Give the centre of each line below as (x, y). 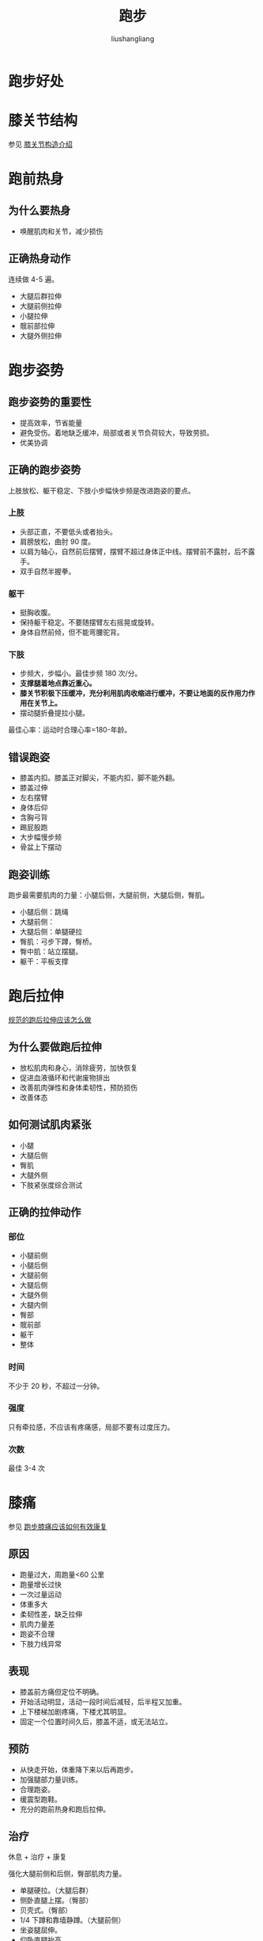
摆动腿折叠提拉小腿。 (54, 713)
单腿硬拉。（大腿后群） (56, 1890)
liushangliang (133, 38)
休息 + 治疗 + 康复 (38, 1857)
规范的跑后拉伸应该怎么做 (50, 1019)
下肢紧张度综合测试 (51, 1185)
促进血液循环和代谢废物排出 (65, 1077)
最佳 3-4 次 (27, 1468)
